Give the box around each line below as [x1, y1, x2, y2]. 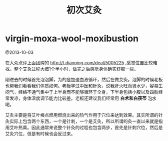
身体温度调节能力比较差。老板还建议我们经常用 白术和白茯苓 [22, 95, 146, 101]
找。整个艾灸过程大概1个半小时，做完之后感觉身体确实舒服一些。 [5, 66, 138, 72]
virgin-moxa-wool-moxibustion [5, 33, 139, 44]
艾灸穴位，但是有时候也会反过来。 [5, 131, 75, 137]
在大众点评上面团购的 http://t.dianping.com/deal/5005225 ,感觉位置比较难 [5, 59, 157, 65]
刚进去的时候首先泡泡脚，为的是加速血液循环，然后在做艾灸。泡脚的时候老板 [5, 76, 163, 82]
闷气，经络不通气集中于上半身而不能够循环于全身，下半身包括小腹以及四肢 [5, 89, 158, 95]
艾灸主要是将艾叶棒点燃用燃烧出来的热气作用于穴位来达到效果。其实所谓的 [5, 112, 158, 118]
